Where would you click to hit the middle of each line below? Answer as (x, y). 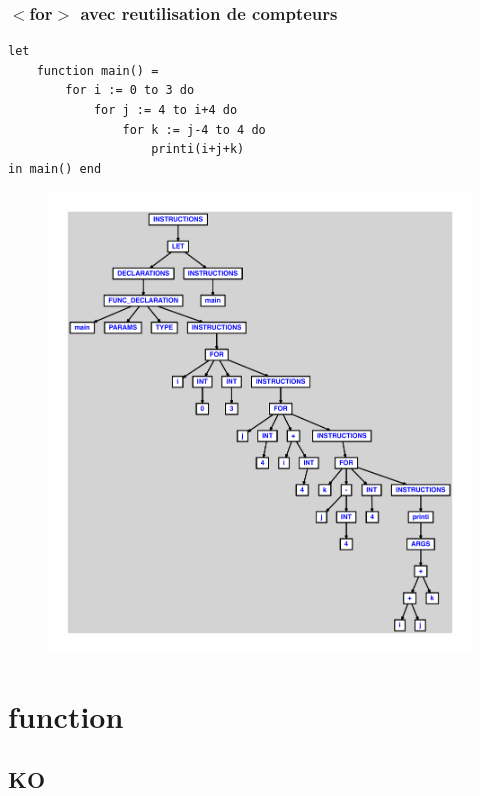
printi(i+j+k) (198, 149)
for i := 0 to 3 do (130, 90)
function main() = (97, 70)
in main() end (55, 168)
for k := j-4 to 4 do (194, 129)
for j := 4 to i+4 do (165, 110)
